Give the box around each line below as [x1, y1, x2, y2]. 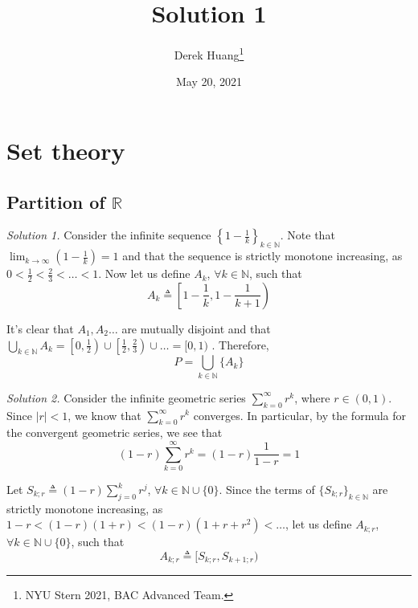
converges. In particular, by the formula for [193, 406, 407, 423]
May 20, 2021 [175, 73, 243, 90]
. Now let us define [98, 265, 191, 282]
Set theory [6, 133, 125, 166]
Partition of [6, 189, 105, 214]
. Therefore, [211, 336, 269, 353]
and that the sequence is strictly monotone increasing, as [122, 247, 403, 264]
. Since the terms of [219, 481, 315, 498]
